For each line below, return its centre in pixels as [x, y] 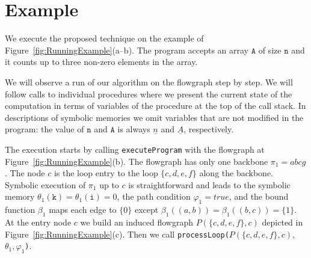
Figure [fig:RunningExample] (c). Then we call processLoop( [117, 234]
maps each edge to [83, 210]
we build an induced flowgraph [137, 222]
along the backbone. [236, 173]
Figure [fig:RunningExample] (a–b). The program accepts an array [127, 50]
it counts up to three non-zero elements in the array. [101, 62]
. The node [25, 173]
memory [20, 196]
